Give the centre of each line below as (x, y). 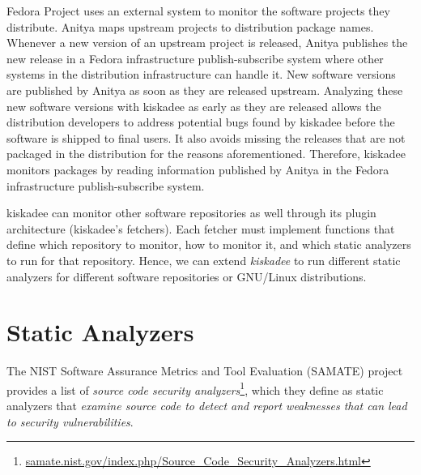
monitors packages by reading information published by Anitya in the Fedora (198, 169)
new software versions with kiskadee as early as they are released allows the (194, 106)
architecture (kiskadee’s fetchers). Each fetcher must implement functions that (201, 228)
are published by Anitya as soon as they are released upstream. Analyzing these (205, 90)
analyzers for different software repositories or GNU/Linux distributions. (187, 276)
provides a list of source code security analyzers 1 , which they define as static (195, 388)
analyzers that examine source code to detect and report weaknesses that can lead (207, 406)
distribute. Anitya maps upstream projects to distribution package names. (190, 26)
